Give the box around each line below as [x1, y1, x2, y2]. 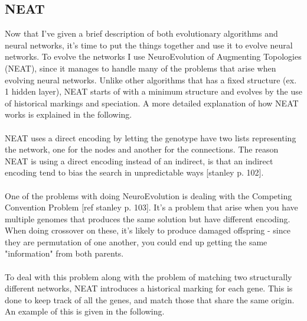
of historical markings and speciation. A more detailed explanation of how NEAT [5, 96, 299, 109]
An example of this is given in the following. [5, 305, 165, 317]
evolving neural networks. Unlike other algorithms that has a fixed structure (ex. [5, 73, 297, 86]
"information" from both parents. [5, 247, 124, 260]
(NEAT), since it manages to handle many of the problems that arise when [5, 61, 276, 74]
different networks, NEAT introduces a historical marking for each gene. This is [5, 282, 293, 294]
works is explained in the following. [5, 108, 132, 121]
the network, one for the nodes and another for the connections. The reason [5, 143, 279, 155]
